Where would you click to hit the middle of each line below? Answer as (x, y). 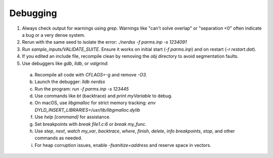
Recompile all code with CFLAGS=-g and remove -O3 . (91, 74)
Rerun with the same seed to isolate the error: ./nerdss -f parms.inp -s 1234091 (104, 42)
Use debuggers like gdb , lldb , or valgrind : (65, 63)
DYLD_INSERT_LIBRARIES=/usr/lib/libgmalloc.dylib (87, 110)
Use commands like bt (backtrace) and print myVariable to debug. (104, 96)
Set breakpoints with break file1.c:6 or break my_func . (90, 124)
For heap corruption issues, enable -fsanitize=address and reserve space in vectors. (123, 145)
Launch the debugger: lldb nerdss (70, 82)
